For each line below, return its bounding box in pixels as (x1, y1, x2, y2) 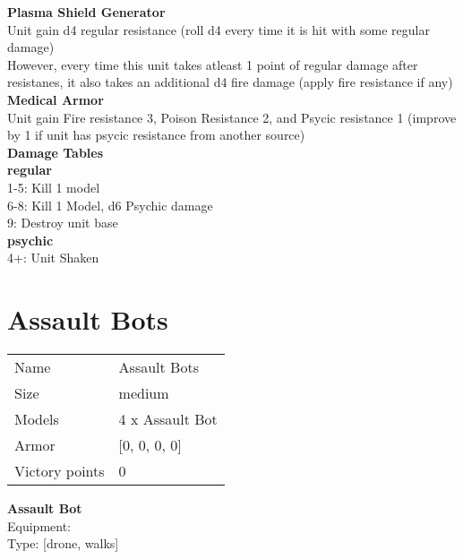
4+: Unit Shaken (7, 248, 99, 267)
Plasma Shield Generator (7, 3, 166, 21)
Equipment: (7, 516, 71, 535)
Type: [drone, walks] (7, 534, 119, 553)
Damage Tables (7, 142, 104, 161)
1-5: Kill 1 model (7, 177, 100, 196)
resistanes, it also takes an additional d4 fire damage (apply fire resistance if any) (7, 73, 453, 91)
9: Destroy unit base (7, 213, 118, 232)
